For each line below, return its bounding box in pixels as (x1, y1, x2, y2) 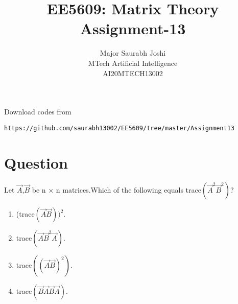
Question (4, 152, 68, 173)
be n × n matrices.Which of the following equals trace (32, 184, 201, 195)
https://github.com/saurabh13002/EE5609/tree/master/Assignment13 (4, 124, 235, 132)
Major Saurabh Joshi (100, 48, 166, 58)
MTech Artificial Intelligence (88, 57, 178, 68)
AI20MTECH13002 (103, 67, 163, 78)
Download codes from (4, 106, 72, 117)
